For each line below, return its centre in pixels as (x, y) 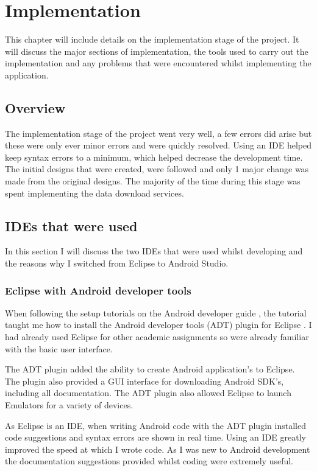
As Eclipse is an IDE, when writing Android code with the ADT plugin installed (155, 425)
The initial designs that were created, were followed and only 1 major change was (157, 169)
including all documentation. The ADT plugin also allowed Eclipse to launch (148, 393)
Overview (35, 107)
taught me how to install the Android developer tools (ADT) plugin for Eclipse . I (158, 325)
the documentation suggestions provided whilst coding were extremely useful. (149, 461)
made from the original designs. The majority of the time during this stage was (153, 181)
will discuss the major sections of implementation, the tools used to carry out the (157, 51)
